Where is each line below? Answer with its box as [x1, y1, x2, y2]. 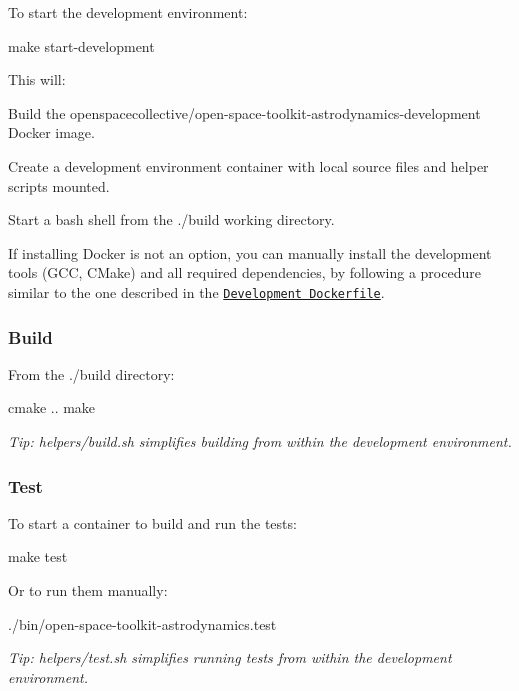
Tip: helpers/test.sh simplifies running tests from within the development [8, 647, 452, 668]
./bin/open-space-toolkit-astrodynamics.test [8, 613, 277, 634]
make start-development [8, 35, 155, 56]
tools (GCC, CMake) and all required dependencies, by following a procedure [8, 262, 481, 283]
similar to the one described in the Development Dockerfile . [8, 281, 385, 302]
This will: [8, 69, 66, 90]
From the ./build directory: [8, 363, 175, 384]
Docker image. [8, 122, 95, 143]
